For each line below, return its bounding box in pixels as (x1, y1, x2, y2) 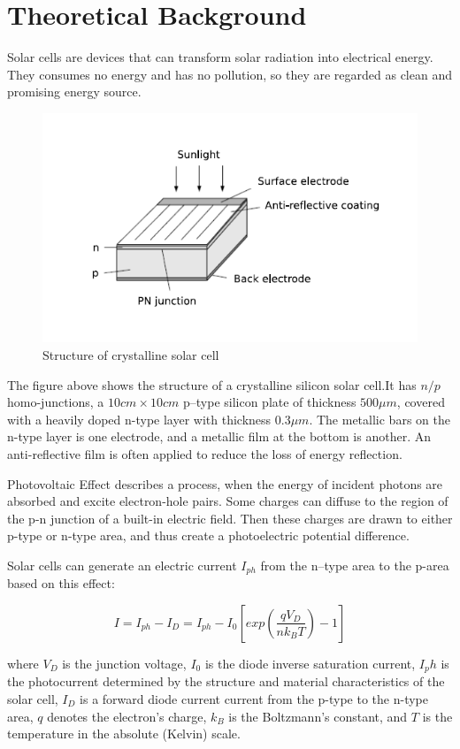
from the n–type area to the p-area (260, 555, 449, 574)
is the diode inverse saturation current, (204, 653, 416, 672)
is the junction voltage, (62, 653, 187, 672)
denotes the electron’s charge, (47, 707, 207, 725)
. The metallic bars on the (309, 409, 450, 428)
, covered (396, 393, 445, 411)
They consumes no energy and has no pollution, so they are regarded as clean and (7, 65, 452, 83)
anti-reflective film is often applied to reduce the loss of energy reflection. (7, 444, 402, 462)
